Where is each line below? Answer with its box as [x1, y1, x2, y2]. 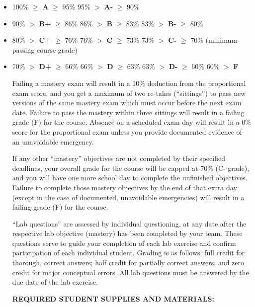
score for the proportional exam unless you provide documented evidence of [12, 126, 242, 137]
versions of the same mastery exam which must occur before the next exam [12, 97, 242, 108]
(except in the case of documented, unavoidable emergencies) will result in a [12, 192, 245, 202]
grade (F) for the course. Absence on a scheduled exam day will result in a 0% [12, 117, 251, 127]
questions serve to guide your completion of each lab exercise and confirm [12, 237, 236, 248]
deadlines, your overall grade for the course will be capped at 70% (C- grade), [12, 162, 250, 173]
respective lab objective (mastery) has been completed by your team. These [12, 228, 243, 238]
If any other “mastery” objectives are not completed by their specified [12, 153, 225, 163]
